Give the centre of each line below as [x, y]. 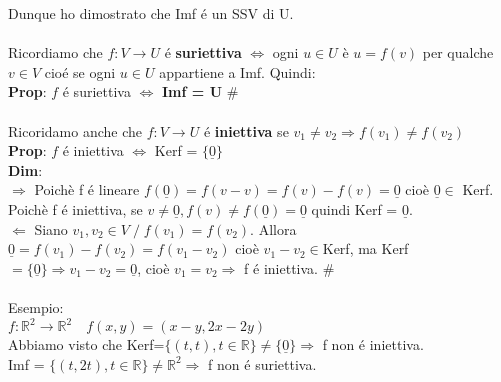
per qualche [458, 52]
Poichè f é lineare [87, 189]
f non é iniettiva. [373, 344]
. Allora [273, 228]
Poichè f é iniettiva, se [75, 208]
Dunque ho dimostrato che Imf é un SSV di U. [151, 13]
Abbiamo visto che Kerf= [86, 344]
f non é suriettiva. [262, 363]
